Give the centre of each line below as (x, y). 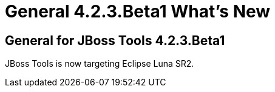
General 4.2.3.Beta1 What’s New (138, 11)
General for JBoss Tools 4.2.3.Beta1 (115, 40)
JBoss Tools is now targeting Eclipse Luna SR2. (100, 64)
